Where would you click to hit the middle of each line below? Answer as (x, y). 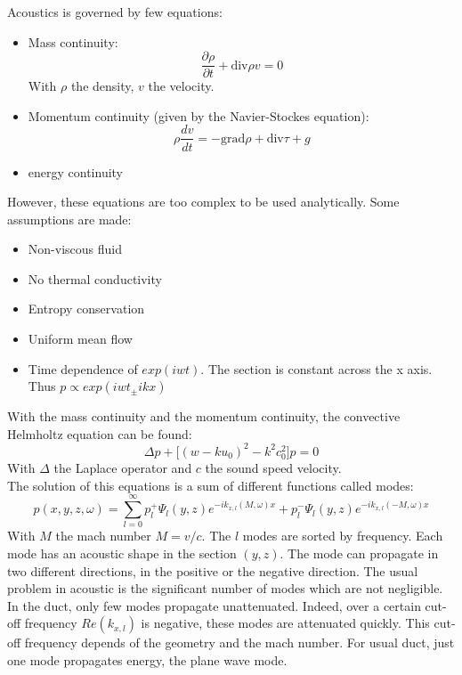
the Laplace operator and (123, 468)
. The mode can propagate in (359, 553)
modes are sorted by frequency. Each (343, 536)
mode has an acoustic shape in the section (122, 553)
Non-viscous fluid (75, 249)
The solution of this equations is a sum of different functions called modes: (211, 485)
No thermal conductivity (95, 278)
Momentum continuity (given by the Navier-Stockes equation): (199, 115)
